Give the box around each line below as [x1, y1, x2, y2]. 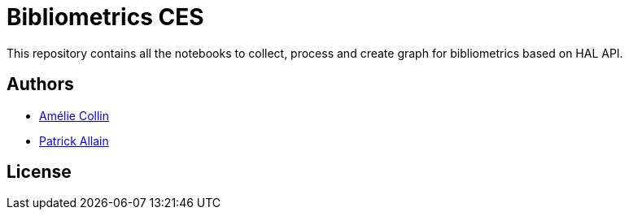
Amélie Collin [39, 108, 110, 123]
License [7, 162, 72, 183]
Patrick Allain [39, 133, 109, 148]
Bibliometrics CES [7, 3, 204, 31]
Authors [7, 74, 74, 95]
